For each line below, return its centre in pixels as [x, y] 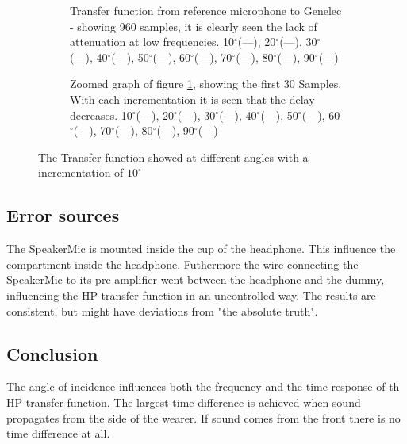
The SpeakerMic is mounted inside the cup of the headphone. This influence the [201, 249]
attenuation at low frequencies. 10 [152, 42]
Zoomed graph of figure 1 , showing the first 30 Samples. [206, 84]
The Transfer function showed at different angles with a [173, 157]
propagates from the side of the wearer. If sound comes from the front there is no [203, 417]
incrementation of [81, 172]
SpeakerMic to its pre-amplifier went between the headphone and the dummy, [196, 279]
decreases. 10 [101, 115]
